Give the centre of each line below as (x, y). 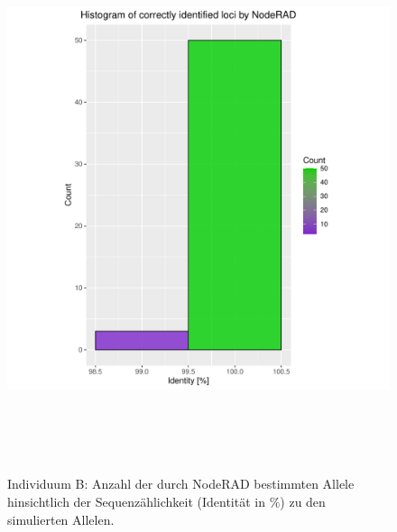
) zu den (303, 501)
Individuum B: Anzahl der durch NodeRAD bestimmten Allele (181, 484)
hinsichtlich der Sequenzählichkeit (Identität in (136, 501)
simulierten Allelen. (61, 519)
